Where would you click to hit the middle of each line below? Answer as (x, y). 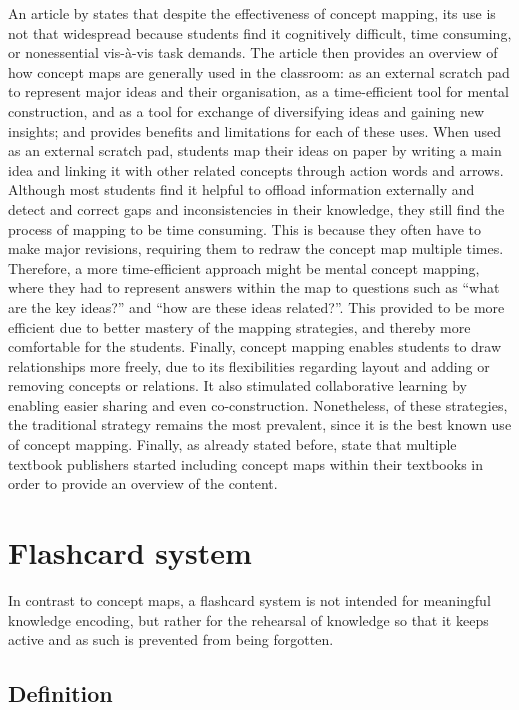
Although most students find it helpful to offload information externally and (241, 189)
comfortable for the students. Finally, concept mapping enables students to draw (255, 346)
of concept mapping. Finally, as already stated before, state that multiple (232, 444)
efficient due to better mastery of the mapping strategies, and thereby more (239, 326)
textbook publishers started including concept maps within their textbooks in (246, 463)
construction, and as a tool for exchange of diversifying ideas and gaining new (246, 110)
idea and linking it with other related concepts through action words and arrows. (256, 169)
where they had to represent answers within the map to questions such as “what (254, 287)
